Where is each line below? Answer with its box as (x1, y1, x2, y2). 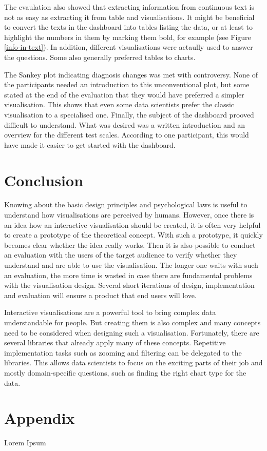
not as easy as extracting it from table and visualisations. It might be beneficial (4, 11, 255, 22)
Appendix (4, 407, 75, 428)
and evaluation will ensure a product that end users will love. (4, 289, 197, 300)
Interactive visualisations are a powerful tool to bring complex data (4, 307, 216, 318)
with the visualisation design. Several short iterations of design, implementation (4, 280, 255, 290)
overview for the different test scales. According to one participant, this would (4, 129, 249, 140)
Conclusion (4, 169, 84, 190)
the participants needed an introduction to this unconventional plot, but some (4, 79, 250, 90)
